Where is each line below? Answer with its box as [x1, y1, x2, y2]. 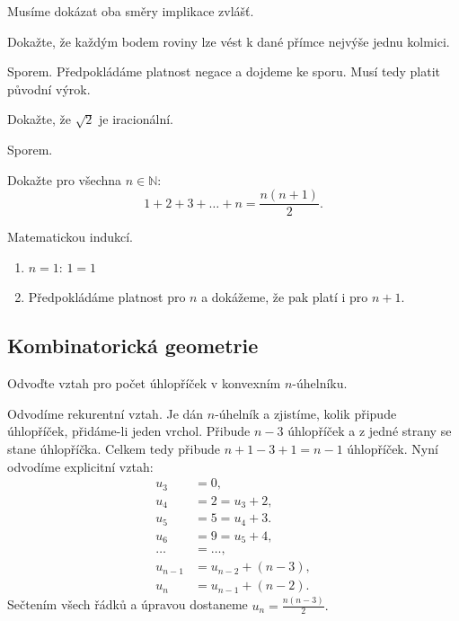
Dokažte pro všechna [7, 170, 122, 189]
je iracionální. [99, 110, 173, 129]
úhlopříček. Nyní [347, 439, 438, 457]
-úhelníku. [292, 374, 348, 393]
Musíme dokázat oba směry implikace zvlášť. [7, 2, 254, 20]
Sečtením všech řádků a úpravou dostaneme [7, 595, 248, 614]
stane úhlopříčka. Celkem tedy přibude [7, 439, 221, 457]
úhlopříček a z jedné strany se [287, 421, 452, 440]
